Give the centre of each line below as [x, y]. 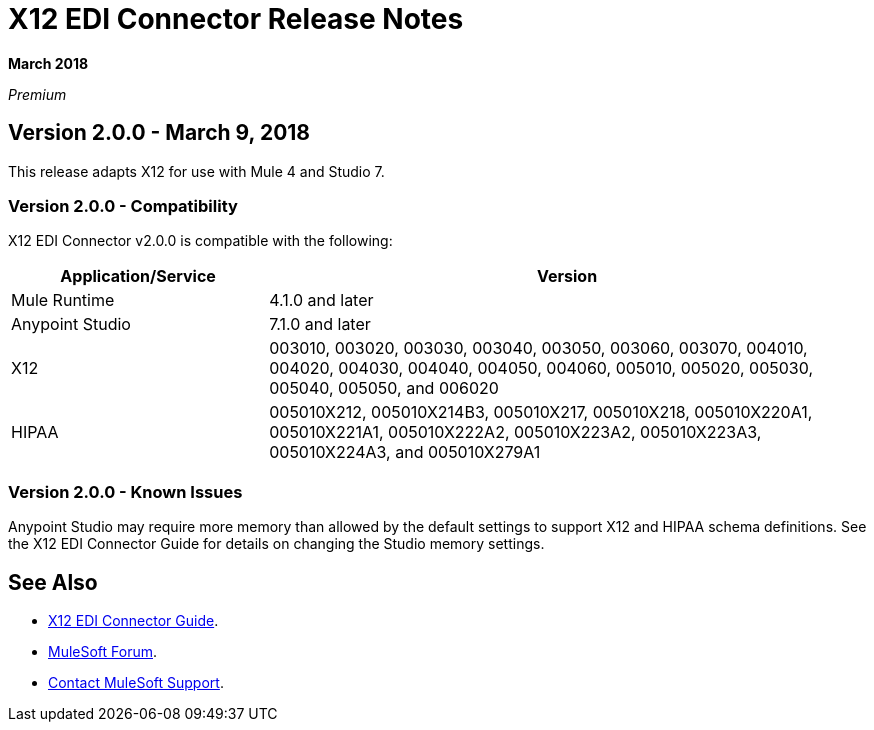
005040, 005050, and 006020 [384, 388]
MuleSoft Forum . [103, 651]
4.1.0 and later [321, 300]
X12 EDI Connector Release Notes [236, 19]
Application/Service [138, 276]
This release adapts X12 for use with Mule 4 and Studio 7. [196, 171]
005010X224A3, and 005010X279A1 [405, 452]
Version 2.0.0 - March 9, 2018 [159, 133]
